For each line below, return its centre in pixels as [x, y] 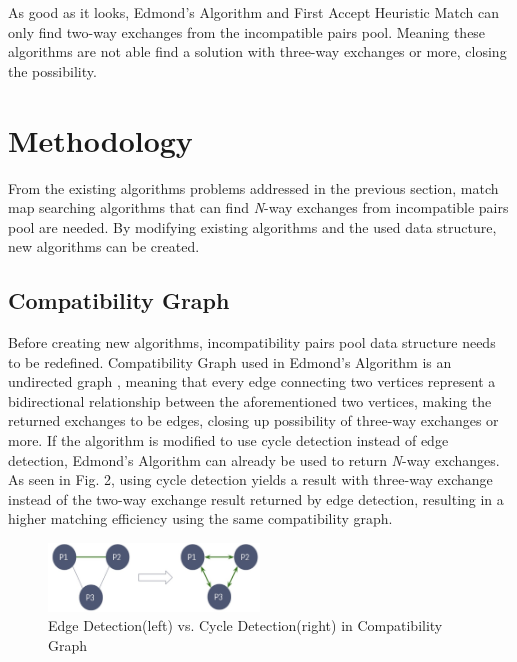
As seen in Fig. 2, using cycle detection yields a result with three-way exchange [250, 479]
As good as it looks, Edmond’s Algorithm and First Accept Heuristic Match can [253, 12]
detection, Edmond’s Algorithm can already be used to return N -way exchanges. [254, 459]
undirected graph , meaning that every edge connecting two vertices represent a [252, 381]
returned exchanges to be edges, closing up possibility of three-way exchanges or [253, 420]
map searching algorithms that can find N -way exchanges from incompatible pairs [258, 207]
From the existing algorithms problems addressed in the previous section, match [253, 187]
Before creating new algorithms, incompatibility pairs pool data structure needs [252, 342]
